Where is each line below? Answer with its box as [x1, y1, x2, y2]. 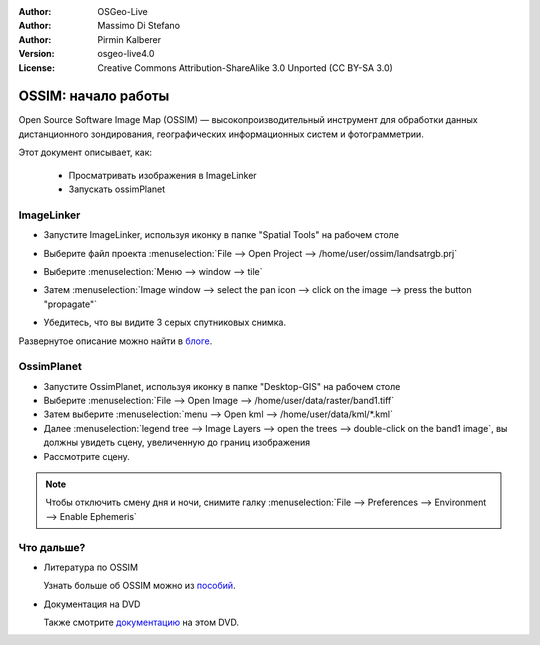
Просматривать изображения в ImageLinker [68, 169, 257, 181]
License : [18, 61, 55, 74]
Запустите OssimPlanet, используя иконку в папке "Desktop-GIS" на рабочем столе [43, 380, 401, 392]
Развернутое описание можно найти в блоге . [18, 335, 213, 347]
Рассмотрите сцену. [43, 450, 130, 462]
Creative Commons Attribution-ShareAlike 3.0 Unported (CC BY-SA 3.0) [97, 61, 394, 74]
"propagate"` [43, 298, 97, 310]
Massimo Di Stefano [97, 20, 180, 32]
